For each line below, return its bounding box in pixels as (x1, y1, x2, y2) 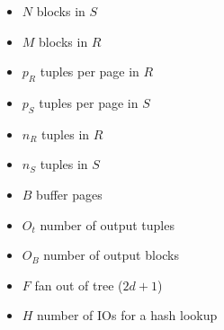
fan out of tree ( (34, 275, 123, 294)
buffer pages (36, 184, 103, 203)
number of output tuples (40, 215, 175, 234)
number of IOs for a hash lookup (37, 306, 218, 325)
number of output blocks (43, 245, 180, 264)
